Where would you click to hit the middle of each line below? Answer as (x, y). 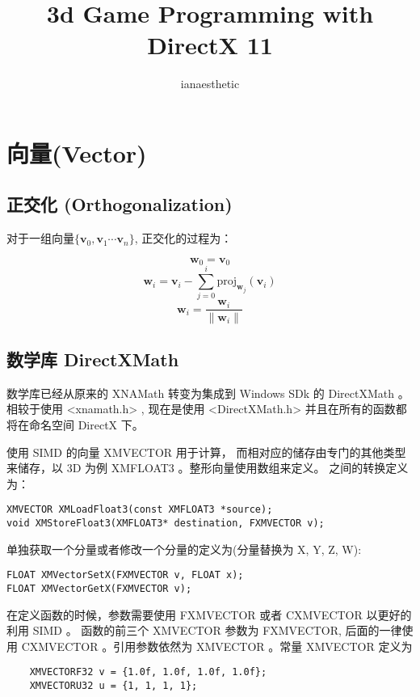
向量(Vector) (77, 152)
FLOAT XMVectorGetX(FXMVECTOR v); (99, 588)
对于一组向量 (40, 238)
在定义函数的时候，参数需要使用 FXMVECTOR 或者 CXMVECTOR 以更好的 (209, 614)
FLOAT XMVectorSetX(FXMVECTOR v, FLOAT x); (125, 575)
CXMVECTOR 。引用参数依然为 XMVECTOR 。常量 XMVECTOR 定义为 (217, 646)
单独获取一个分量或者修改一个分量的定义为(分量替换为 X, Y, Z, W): (184, 549)
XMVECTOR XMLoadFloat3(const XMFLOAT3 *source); (140, 510)
